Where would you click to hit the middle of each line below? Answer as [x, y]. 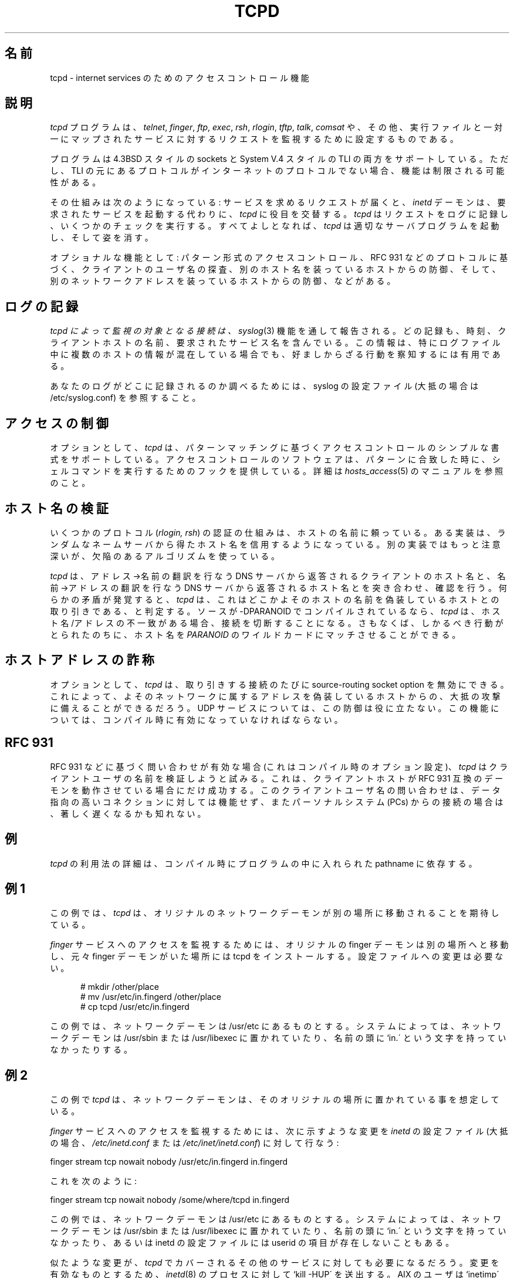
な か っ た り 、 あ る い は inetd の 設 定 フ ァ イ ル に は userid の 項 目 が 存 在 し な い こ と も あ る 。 [252, 1243]
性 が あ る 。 [75, 182]
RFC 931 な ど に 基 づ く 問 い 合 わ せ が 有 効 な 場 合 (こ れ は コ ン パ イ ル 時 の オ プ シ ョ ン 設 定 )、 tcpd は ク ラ [279, 766]
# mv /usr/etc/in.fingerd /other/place [151, 997]
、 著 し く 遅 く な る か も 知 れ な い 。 [128, 813]
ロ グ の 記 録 [41, 306]
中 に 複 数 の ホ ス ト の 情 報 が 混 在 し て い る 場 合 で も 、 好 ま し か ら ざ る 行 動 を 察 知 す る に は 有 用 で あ [275, 354]
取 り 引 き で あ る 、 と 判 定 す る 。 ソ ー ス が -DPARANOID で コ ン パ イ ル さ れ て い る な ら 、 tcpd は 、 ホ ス [275, 611]
